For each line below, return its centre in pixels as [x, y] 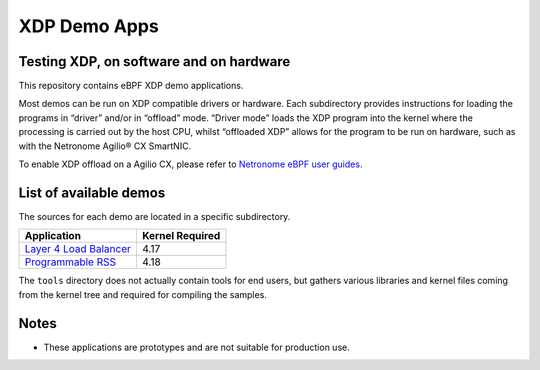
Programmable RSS [70, 262]
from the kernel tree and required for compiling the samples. [142, 294]
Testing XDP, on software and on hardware [154, 61]
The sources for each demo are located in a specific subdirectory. [154, 216]
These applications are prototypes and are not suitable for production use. [196, 347]
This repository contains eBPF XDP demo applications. [131, 86]
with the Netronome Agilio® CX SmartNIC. [105, 146]
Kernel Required [181, 236]
